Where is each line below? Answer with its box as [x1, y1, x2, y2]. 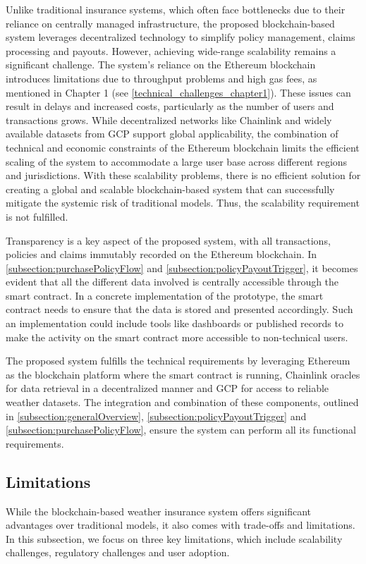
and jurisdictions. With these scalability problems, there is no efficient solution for [6, 168, 361, 183]
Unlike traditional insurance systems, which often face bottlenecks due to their [6, 2, 346, 16]
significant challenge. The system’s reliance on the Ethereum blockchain [6, 57, 316, 72]
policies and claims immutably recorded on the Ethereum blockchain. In [6, 247, 317, 262]
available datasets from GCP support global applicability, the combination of [6, 126, 338, 141]
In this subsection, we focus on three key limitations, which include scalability [6, 531, 343, 546]
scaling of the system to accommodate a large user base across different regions [6, 154, 348, 168]
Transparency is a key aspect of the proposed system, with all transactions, [6, 233, 331, 247]
